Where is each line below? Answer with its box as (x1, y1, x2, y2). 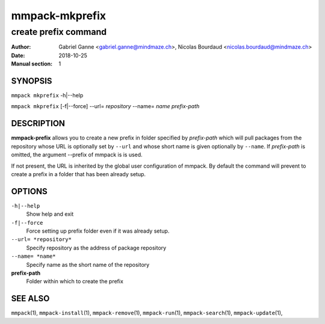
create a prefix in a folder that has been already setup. (11, 170, 146, 177)
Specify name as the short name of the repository (26, 261, 150, 268)
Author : (11, 43, 31, 50)
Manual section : (11, 60, 53, 67)
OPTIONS (11, 186, 48, 197)
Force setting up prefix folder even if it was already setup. (26, 227, 170, 234)
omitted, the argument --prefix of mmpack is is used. (11, 151, 143, 159)
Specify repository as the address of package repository (26, 244, 167, 251)
